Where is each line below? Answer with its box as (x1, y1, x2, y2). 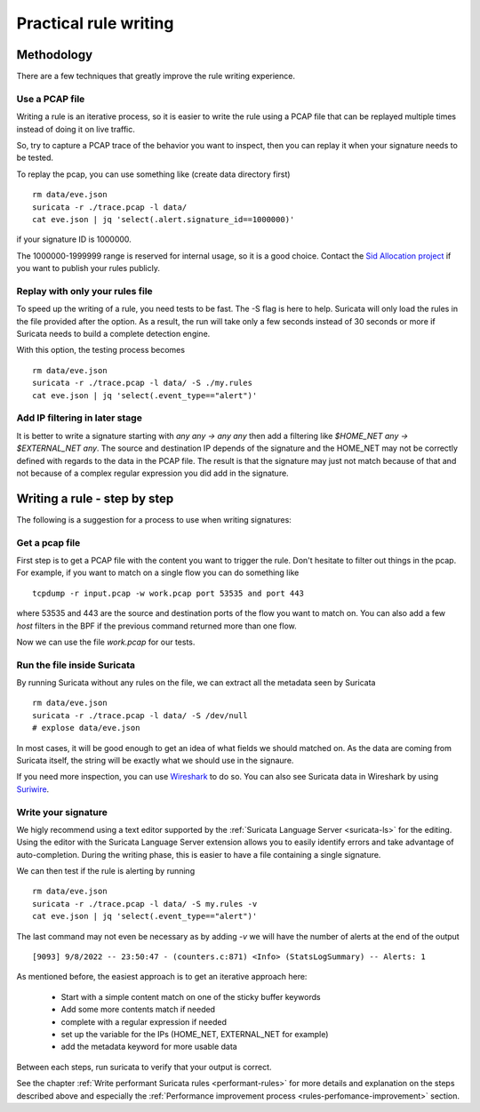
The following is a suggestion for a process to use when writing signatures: (16, 514, 292, 524)
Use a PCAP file (16, 92, 85, 105)
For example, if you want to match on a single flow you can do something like (16, 567, 300, 578)
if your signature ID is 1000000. (16, 234, 132, 244)
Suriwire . (16, 783, 50, 795)
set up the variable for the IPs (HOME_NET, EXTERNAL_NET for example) (60, 1029, 329, 1039)
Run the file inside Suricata (16, 659, 136, 671)
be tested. (16, 152, 53, 164)
